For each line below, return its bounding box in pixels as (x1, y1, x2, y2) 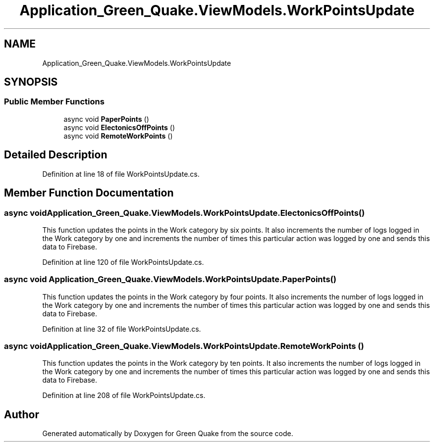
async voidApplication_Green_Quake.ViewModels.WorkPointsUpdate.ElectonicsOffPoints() (4, 207, 365, 218)
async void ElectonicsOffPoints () (63, 123, 175, 132)
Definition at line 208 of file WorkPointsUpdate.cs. (42, 391, 206, 400)
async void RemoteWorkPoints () (63, 131, 173, 140)
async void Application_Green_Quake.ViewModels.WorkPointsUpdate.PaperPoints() (4, 274, 336, 285)
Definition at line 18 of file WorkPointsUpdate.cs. (42, 169, 200, 178)
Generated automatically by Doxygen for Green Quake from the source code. (42, 429, 293, 438)
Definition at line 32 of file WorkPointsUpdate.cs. (42, 324, 201, 333)
